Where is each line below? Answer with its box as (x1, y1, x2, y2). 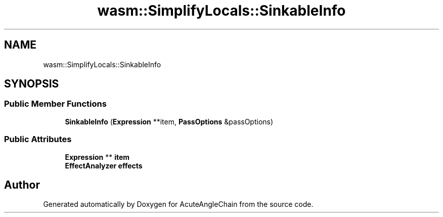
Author (4, 178, 40, 191)
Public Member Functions (4, 99, 107, 109)
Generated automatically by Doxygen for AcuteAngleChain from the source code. (43, 200, 314, 209)
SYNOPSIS (4, 77, 59, 91)
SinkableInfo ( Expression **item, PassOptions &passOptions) (65, 117, 274, 126)
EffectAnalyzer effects (65, 161, 143, 170)
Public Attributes (4, 134, 72, 145)
